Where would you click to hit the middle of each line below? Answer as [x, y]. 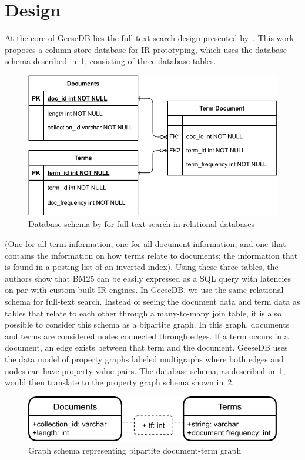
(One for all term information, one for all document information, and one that [145, 244]
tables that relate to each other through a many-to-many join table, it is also [143, 313]
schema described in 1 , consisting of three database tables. [110, 61]
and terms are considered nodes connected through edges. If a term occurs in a [147, 336]
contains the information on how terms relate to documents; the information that [151, 255]
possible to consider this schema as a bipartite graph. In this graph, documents [147, 324]
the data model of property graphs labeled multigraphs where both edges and [144, 359]
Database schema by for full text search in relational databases [141, 224]
